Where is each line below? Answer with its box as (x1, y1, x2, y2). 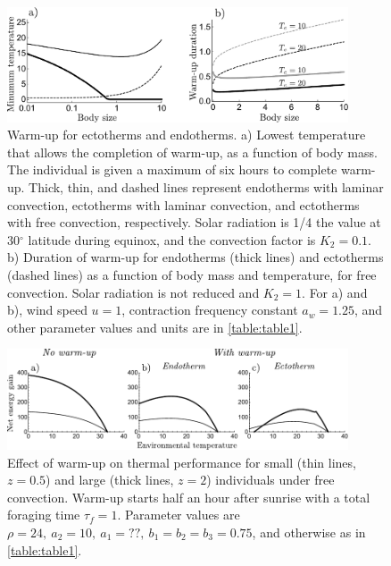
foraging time (7, 505, 80, 524)
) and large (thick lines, (46, 470, 174, 489)
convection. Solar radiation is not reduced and (7, 283, 260, 301)
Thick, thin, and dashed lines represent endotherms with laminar (29, 177, 384, 196)
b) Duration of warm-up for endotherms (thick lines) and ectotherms (7, 248, 384, 266)
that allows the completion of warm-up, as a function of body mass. (7, 142, 378, 161)
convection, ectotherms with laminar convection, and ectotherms (7, 195, 360, 214)
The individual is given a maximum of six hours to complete (7, 160, 337, 179)
